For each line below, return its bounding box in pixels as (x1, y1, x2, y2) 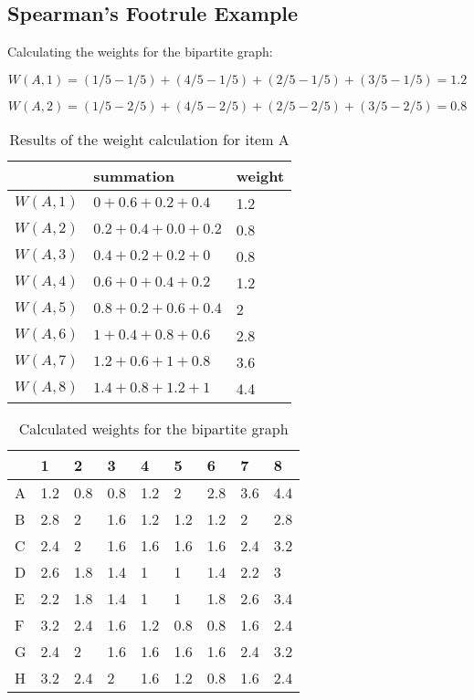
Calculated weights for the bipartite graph (18, 417, 289, 439)
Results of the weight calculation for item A (9, 128, 290, 150)
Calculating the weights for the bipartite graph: (7, 42, 273, 61)
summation (93, 164, 175, 186)
